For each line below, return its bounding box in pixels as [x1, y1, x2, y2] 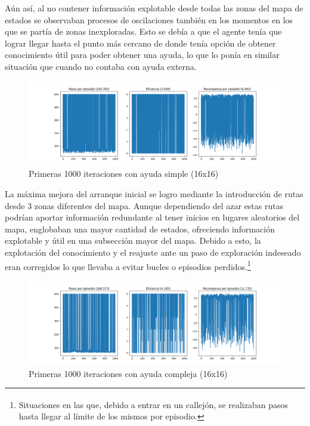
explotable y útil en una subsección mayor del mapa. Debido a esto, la [5, 234, 261, 247]
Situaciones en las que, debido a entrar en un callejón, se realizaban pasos [18, 398, 289, 410]
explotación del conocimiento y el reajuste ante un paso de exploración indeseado [5, 246, 301, 258]
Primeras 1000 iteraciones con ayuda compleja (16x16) [29, 367, 228, 379]
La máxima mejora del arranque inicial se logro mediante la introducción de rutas [5, 187, 303, 200]
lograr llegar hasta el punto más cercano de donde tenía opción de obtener [5, 36, 276, 49]
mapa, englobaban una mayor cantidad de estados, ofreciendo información [5, 222, 275, 235]
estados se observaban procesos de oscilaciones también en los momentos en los [5, 13, 293, 26]
